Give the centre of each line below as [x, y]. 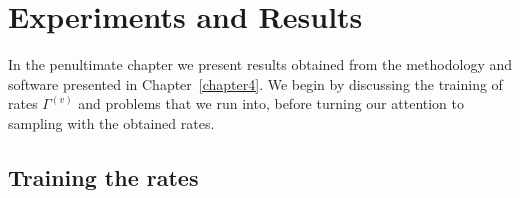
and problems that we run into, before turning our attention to [271, 103]
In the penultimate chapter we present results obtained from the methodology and [260, 64]
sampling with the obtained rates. [111, 122]
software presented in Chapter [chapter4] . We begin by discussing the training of [255, 83]
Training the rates [103, 176]
